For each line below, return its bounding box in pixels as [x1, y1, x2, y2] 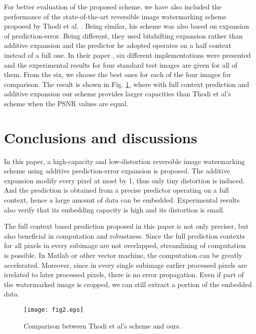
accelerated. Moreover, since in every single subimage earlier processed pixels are [4, 259, 247, 270]
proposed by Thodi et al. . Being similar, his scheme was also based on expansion [4, 21, 249, 31]
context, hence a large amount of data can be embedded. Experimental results [4, 195, 240, 205]
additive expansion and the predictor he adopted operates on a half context [4, 40, 231, 50]
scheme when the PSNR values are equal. [4, 98, 128, 108]
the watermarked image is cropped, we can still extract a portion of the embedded [4, 279, 252, 289]
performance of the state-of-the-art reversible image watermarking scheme [4, 11, 226, 21]
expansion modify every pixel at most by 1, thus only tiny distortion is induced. [4, 175, 245, 185]
